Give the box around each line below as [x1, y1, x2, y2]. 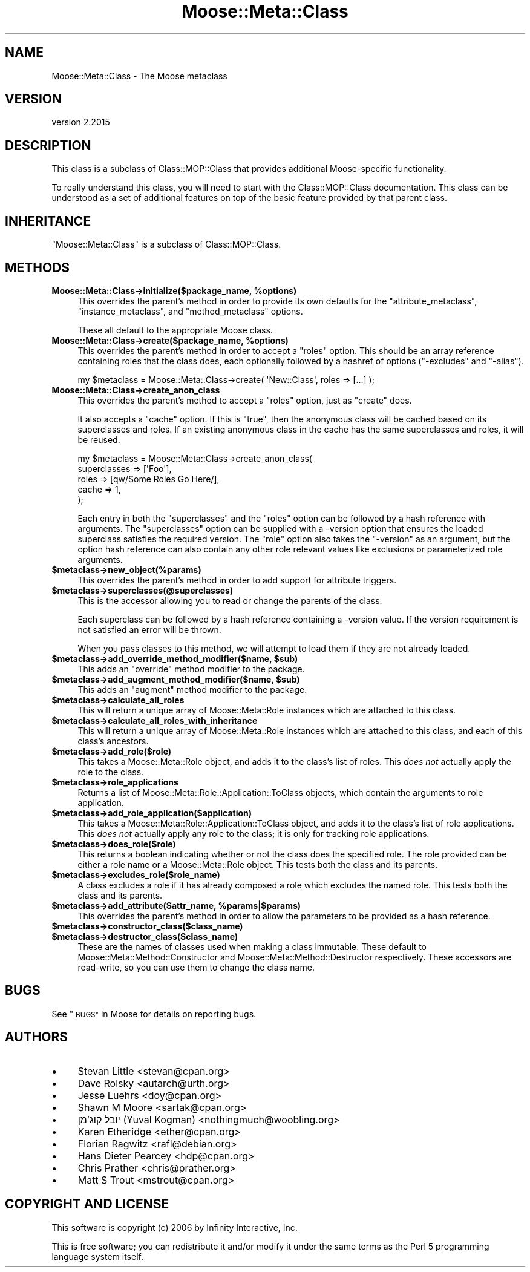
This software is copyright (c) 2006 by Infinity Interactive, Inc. [51, 1222, 298, 1233]
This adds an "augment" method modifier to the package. [77, 684, 307, 695]
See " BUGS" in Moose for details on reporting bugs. [51, 1008, 257, 1019]
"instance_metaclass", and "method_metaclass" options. [77, 306, 303, 316]
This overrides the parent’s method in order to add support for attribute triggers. [77, 574, 397, 585]
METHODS [5, 260, 70, 275]
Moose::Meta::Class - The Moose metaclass [51, 70, 227, 81]
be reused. [77, 434, 120, 445]
